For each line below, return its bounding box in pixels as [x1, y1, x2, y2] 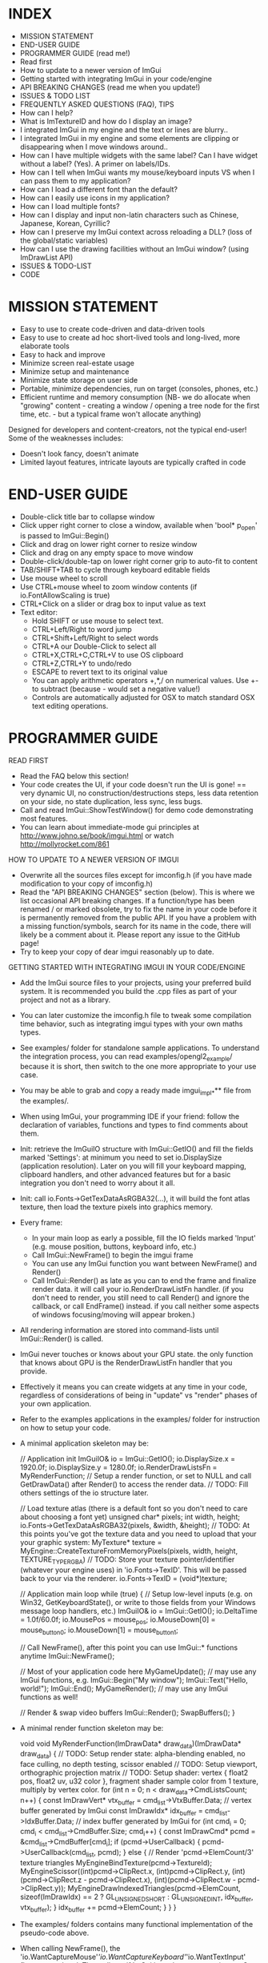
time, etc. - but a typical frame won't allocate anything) [19, 409, 202, 419]
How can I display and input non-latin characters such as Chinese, [19, 210, 239, 219]
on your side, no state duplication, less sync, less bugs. [19, 796, 203, 806]
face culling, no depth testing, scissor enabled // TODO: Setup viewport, [19, 1760, 258, 1769]
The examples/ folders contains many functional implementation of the [19, 1920, 254, 1929]
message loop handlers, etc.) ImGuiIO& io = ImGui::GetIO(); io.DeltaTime [19, 1606, 258, 1615]
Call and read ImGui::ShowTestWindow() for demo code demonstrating [19, 805, 254, 815]
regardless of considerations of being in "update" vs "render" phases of [19, 1390, 258, 1400]
